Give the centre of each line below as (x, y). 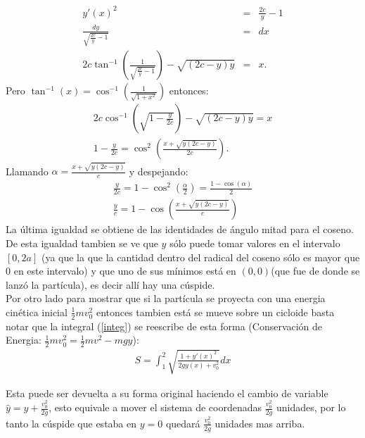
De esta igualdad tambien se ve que (82, 243)
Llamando (27, 171)
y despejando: (159, 171)
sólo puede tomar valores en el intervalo (255, 243)
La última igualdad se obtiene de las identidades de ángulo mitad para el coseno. (180, 229)
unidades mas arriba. (260, 423)
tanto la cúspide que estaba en (71, 423)
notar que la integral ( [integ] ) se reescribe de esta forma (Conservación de (164, 326)
